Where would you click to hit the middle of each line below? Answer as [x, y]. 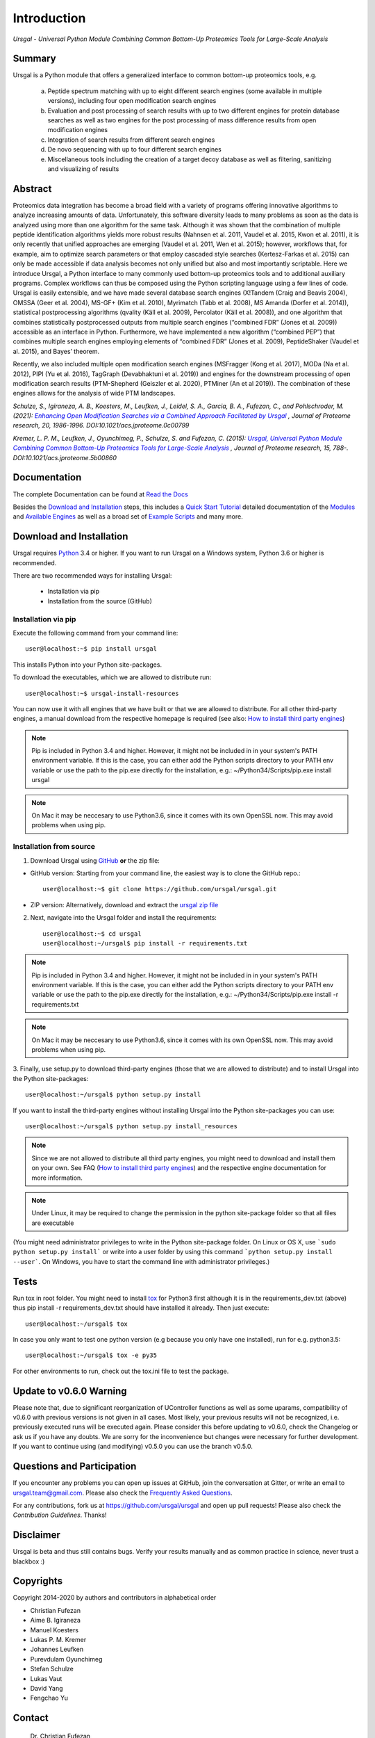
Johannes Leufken [57, 1649]
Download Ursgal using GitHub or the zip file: [95, 860]
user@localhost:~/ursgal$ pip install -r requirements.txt [145, 943]
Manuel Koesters [55, 1630]
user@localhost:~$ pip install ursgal [91, 649]
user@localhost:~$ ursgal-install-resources [102, 693]
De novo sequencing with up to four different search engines [134, 149]
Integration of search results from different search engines [131, 140]
